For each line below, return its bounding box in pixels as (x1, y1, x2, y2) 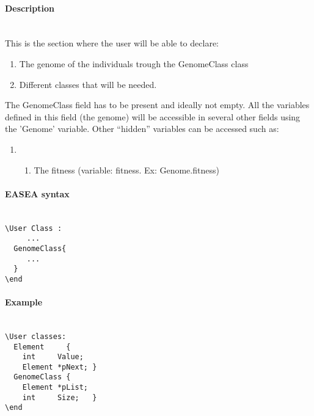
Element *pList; (22, 383, 89, 392)
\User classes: (5, 332, 67, 341)
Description (5, 1, 55, 14)
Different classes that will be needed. (19, 78, 157, 90)
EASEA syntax (5, 187, 70, 200)
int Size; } (22, 393, 97, 402)
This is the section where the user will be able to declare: (5, 37, 219, 49)
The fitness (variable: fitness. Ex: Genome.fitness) (34, 163, 219, 176)
